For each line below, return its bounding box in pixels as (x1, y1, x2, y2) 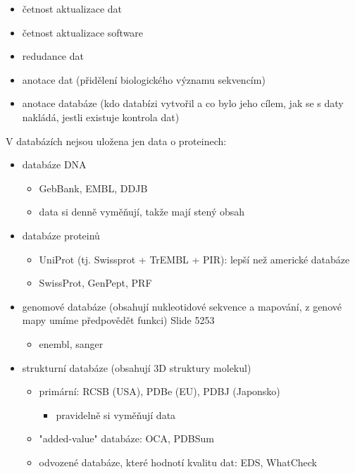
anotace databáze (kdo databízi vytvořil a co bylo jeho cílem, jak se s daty (22, 96, 344, 111)
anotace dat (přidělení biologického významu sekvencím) (22, 72, 266, 87)
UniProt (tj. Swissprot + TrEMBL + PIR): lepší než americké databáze (39, 251, 350, 266)
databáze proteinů (22, 227, 100, 242)
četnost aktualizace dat (22, 1, 123, 15)
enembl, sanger (39, 336, 104, 351)
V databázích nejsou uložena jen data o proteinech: (6, 133, 227, 148)
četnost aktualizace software (22, 25, 144, 39)
